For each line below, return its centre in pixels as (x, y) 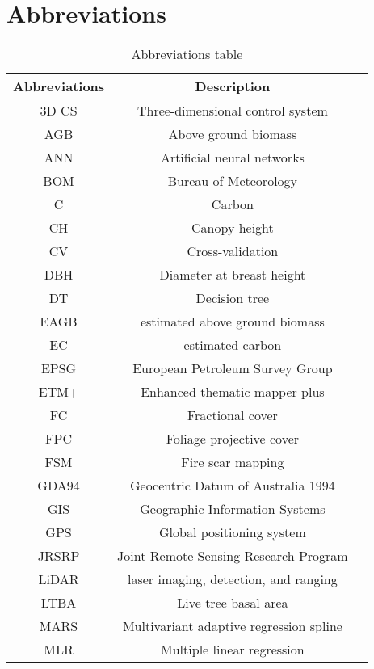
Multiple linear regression (233, 650)
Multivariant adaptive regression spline (232, 626)
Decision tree (233, 298)
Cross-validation (233, 251)
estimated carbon (233, 345)
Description (233, 86)
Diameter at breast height (233, 275)
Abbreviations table (187, 54)
